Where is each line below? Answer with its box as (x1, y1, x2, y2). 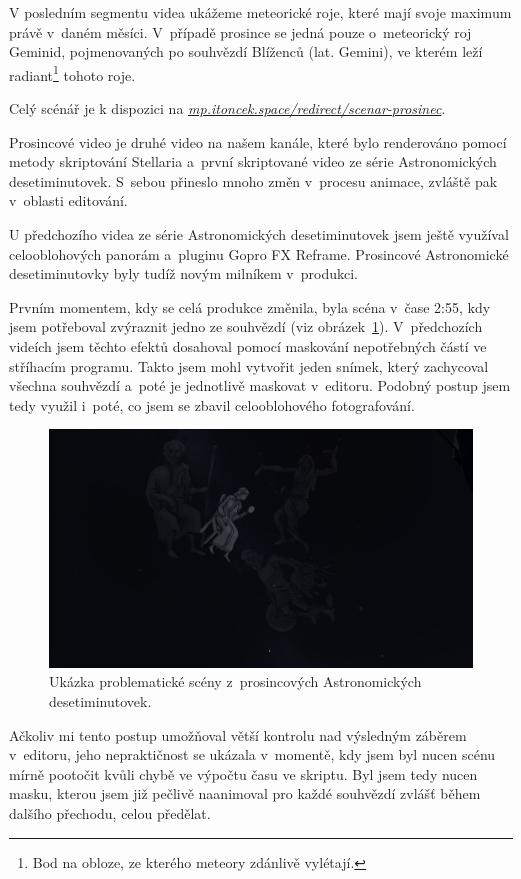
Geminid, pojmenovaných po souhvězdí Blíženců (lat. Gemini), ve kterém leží (9, 41, 483, 62)
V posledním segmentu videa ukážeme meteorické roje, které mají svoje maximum (9, 2, 512, 22)
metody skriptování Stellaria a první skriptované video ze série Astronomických (9, 151, 497, 172)
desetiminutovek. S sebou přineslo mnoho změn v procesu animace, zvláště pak (9, 170, 498, 191)
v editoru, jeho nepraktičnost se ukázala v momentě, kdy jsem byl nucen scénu (9, 744, 496, 765)
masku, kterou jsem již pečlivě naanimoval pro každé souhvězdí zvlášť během (9, 783, 481, 804)
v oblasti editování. (9, 190, 128, 211)
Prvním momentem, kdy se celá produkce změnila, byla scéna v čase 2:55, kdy (9, 296, 491, 317)
